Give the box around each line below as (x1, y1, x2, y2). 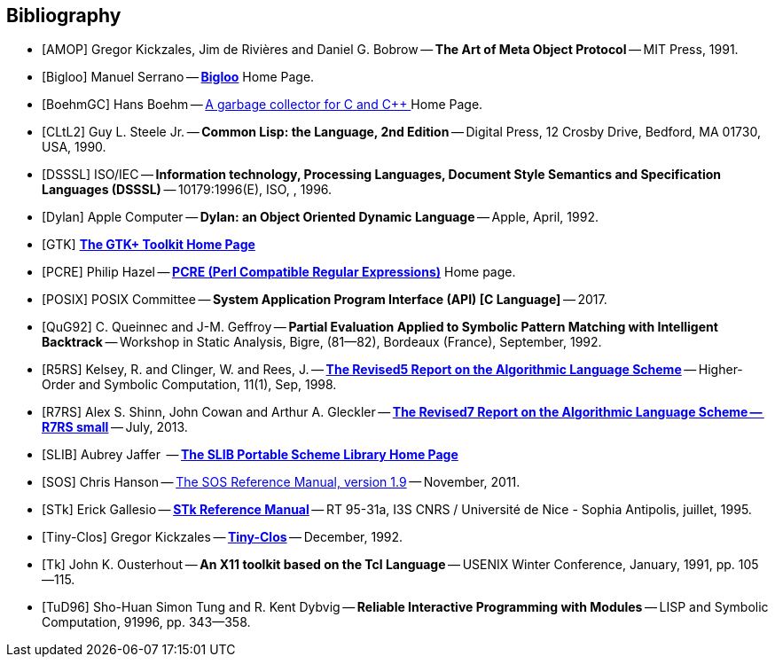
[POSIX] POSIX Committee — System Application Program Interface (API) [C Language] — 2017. (42, 292, 607, 308)
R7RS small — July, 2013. (42, 419, 188, 435)
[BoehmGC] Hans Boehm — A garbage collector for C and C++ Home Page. (42, 97, 483, 113)
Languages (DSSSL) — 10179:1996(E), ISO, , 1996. (42, 182, 333, 198)
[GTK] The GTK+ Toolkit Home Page (42, 237, 255, 253)
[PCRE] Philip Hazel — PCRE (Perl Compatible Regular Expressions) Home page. (42, 264, 516, 280)
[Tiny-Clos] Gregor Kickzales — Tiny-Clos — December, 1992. (42, 529, 403, 545)
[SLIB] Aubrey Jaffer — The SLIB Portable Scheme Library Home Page (42, 447, 458, 463)
